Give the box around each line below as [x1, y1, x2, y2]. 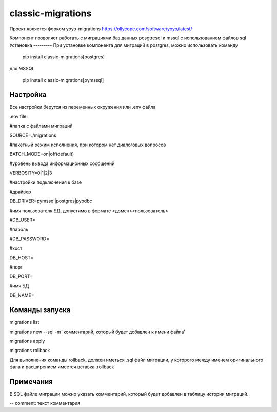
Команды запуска [9, 305, 71, 315]
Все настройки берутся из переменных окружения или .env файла [9, 104, 156, 110]
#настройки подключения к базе [9, 179, 82, 186]
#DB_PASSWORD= [9, 236, 50, 242]
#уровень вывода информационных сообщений [9, 160, 115, 167]
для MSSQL [9, 66, 35, 72]
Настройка [9, 90, 47, 99]
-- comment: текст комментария [9, 400, 81, 406]
